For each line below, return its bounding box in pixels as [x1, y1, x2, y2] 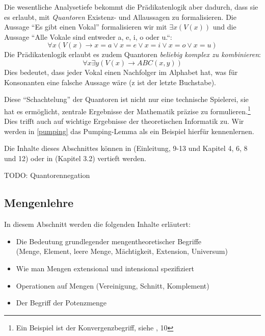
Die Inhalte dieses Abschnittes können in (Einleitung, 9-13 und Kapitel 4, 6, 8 [4, 143, 248, 153]
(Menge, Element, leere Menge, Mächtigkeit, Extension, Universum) [16, 246, 228, 256]
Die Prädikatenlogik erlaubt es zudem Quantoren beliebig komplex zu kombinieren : [4, 49, 261, 60]
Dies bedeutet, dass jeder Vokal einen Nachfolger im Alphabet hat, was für [4, 66, 238, 77]
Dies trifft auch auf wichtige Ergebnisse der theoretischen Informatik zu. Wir [4, 116, 244, 126]
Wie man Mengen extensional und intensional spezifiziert [16, 263, 194, 273]
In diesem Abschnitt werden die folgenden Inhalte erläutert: [4, 219, 191, 229]
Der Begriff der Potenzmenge [16, 297, 107, 308]
